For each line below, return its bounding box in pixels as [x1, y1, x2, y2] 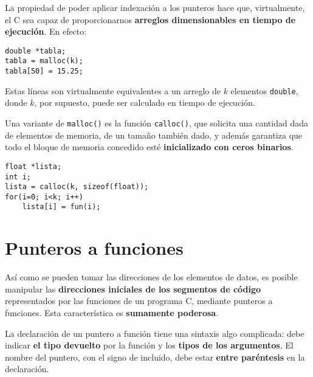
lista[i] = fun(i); [22, 202, 101, 212]
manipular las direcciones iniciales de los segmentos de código [5, 282, 261, 295]
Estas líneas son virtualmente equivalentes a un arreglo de [5, 84, 221, 97]
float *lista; [5, 162, 62, 171]
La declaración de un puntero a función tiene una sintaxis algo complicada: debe [5, 327, 304, 339]
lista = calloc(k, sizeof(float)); [5, 182, 149, 192]
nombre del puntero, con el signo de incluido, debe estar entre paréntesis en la [5, 350, 305, 363]
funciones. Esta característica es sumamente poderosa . [5, 306, 219, 319]
